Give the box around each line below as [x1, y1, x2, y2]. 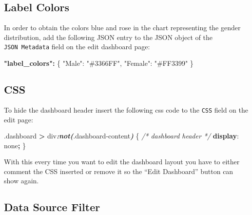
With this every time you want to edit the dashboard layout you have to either [4, 156, 240, 167]
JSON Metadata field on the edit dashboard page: [4, 41, 150, 52]
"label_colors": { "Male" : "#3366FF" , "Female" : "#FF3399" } [4, 58, 194, 68]
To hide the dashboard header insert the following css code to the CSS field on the [4, 104, 249, 115]
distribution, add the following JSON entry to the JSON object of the [4, 32, 213, 42]
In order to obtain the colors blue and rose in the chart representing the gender [4, 22, 241, 33]
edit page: [4, 114, 33, 124]
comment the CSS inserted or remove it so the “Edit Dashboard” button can [4, 166, 233, 176]
